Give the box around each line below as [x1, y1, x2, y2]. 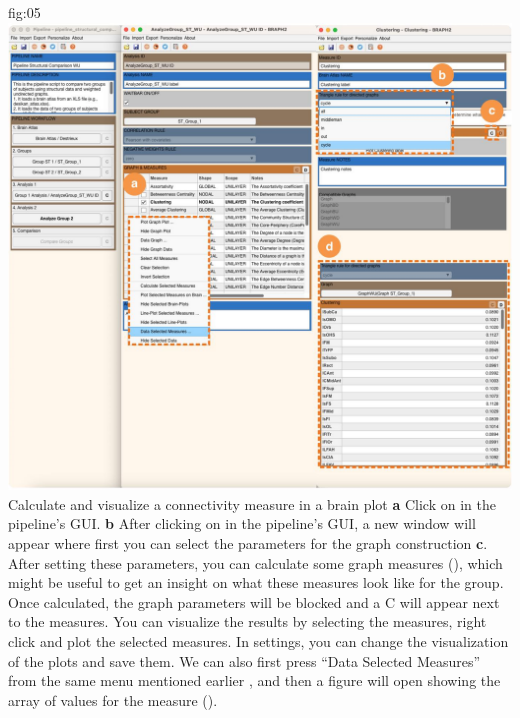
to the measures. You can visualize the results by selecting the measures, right [8, 611, 487, 632]
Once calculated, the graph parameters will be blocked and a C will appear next [8, 591, 500, 612]
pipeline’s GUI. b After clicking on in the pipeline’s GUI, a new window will [8, 513, 476, 534]
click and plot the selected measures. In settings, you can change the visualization [8, 630, 509, 651]
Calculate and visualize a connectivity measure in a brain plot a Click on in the [8, 493, 496, 514]
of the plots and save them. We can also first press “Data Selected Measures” [8, 650, 481, 671]
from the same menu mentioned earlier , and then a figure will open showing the [8, 670, 501, 691]
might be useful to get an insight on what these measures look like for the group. [8, 572, 504, 593]
